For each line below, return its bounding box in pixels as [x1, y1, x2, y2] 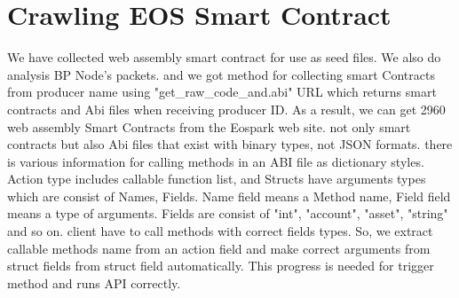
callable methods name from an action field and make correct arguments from [7, 239, 431, 257]
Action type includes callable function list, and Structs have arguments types [7, 169, 426, 188]
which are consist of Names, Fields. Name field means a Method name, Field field [7, 186, 451, 205]
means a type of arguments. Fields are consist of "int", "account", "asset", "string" [7, 204, 448, 223]
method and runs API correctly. [7, 273, 181, 292]
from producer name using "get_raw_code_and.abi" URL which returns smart [7, 82, 437, 101]
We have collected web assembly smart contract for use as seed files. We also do [7, 48, 441, 67]
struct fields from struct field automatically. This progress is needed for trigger [7, 256, 434, 275]
